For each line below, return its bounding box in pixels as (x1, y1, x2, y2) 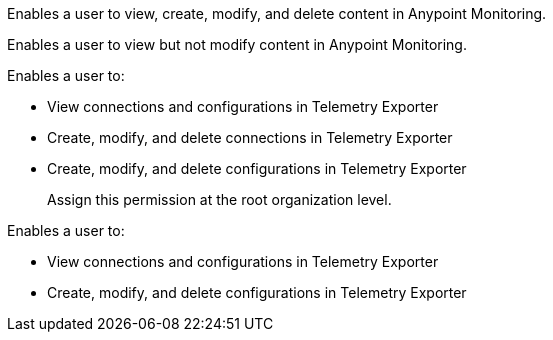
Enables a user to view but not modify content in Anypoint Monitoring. (7, 36, 467, 53)
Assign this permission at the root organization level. (47, 191, 392, 208)
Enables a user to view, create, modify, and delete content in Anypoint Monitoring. (7, 5, 547, 22)
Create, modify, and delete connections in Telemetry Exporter (47, 129, 453, 146)
